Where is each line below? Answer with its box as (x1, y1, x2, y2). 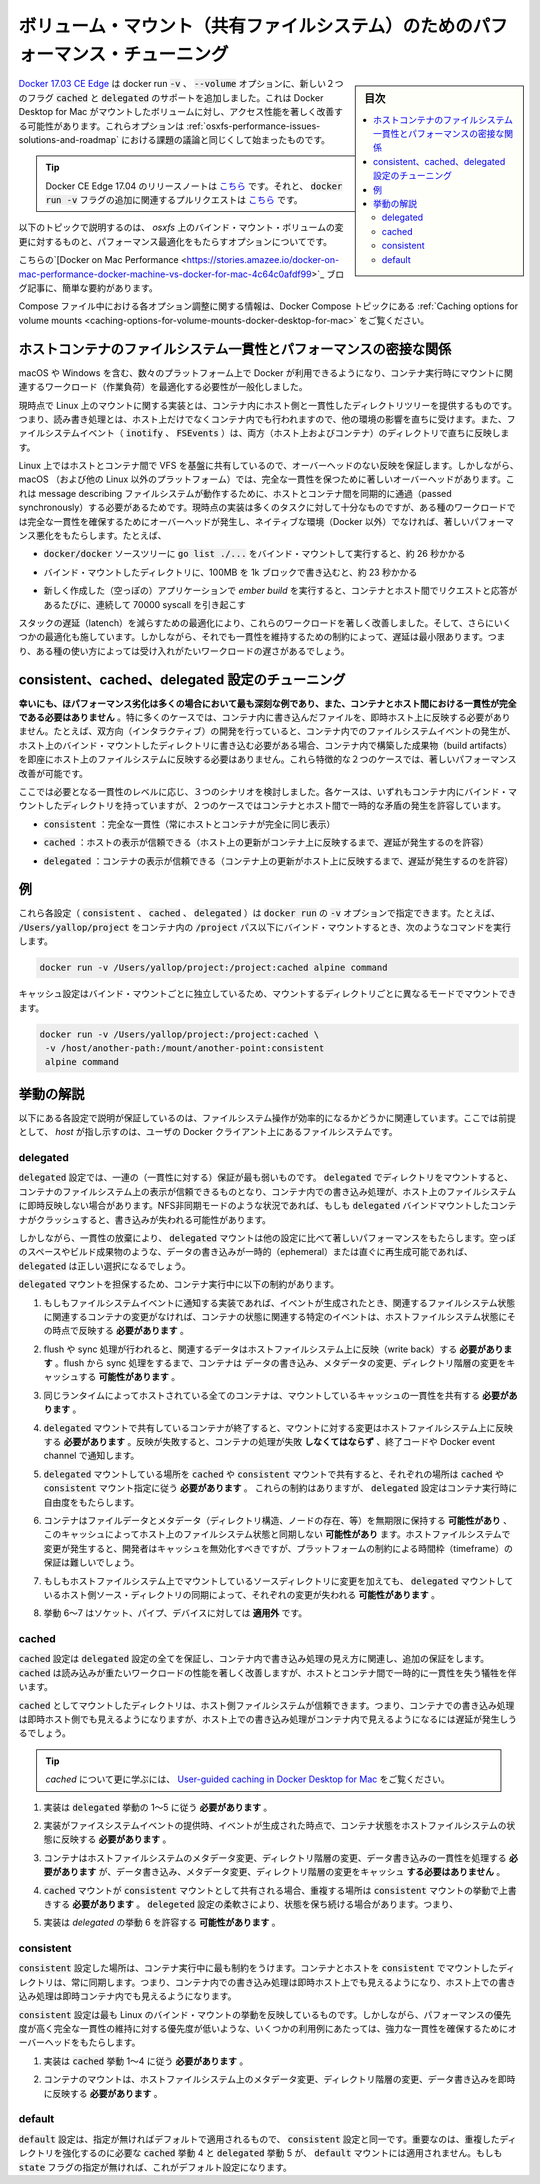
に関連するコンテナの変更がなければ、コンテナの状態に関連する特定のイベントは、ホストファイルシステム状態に (43, 1310, 508, 1322)
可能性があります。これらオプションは (26, 120, 185, 132)
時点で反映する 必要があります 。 (51, 1325, 189, 1337)
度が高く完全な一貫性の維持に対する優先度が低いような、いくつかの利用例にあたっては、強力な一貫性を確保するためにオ (18, 2023, 517, 2035)
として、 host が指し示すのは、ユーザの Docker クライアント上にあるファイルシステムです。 (18, 1126, 398, 1138)
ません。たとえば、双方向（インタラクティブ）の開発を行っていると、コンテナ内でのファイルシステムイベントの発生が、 (18, 725, 516, 737)
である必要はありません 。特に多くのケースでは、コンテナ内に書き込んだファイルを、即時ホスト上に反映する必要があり (18, 711, 511, 724)
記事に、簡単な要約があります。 (26, 282, 159, 294)
